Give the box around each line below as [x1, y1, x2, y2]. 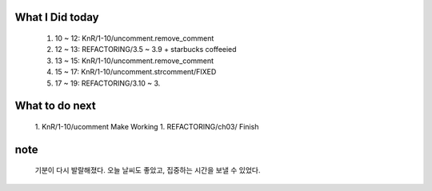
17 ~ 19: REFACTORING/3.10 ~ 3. [54, 78, 161, 88]
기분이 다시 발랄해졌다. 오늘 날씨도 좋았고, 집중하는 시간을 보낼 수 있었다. [34, 165, 261, 175]
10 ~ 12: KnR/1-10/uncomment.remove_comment [54, 34, 214, 43]
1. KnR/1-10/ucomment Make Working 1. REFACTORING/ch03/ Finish [34, 121, 259, 131]
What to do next [14, 99, 96, 113]
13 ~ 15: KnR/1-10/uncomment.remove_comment [54, 56, 214, 66]
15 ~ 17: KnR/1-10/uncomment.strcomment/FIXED [54, 67, 217, 77]
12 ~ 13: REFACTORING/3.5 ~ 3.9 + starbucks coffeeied [54, 45, 237, 54]
